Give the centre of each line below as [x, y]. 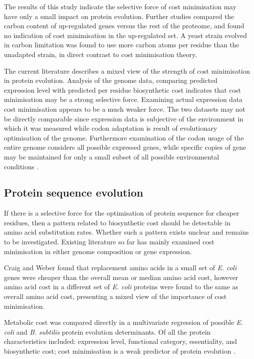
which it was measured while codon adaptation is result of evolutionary [111, 128]
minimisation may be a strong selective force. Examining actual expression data [123, 99]
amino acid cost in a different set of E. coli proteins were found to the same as [121, 287]
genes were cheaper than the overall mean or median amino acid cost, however [121, 277]
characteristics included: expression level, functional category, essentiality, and [121, 341]
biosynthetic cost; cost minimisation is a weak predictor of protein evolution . [120, 351]
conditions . [21, 166]
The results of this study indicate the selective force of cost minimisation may [120, 6]
